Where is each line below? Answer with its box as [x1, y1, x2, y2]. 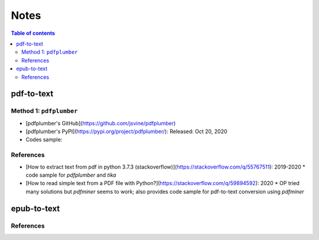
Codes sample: [25, 136, 63, 143]
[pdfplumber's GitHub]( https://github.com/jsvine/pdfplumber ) [25, 119, 176, 127]
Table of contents [11, 30, 56, 37]
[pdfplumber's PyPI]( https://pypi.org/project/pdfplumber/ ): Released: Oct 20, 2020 [25, 128, 227, 135]
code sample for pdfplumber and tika [25, 171, 116, 179]
